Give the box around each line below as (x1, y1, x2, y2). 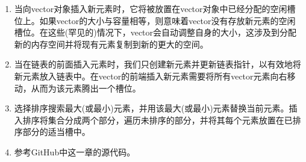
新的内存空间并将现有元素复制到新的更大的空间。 (14, 37, 208, 50)
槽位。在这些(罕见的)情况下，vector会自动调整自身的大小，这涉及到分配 (14, 26, 297, 39)
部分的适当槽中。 (22, 125, 90, 138)
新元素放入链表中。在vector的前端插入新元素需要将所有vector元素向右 (14, 69, 287, 82)
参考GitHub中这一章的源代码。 (14, 145, 136, 158)
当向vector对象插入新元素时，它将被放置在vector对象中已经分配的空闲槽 (14, 2, 296, 14)
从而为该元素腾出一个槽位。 (31, 81, 141, 94)
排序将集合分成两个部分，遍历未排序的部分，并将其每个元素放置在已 (22, 113, 293, 126)
